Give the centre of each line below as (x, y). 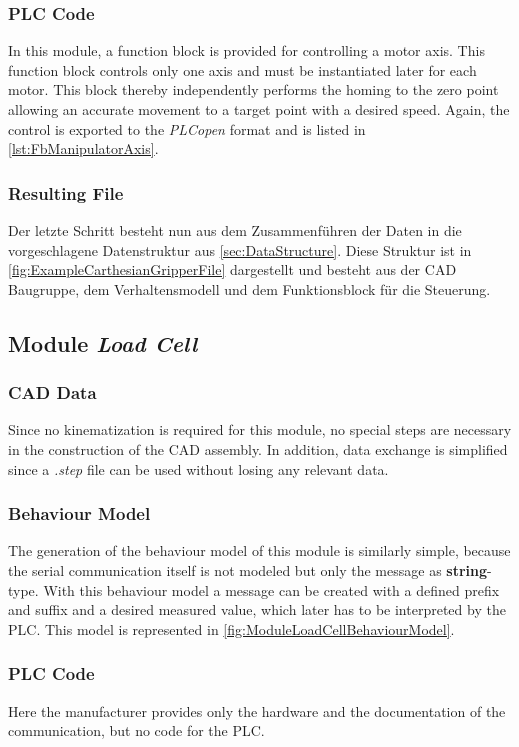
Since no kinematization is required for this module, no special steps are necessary (260, 429)
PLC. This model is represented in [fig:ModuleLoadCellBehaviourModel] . (231, 628)
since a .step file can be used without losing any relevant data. (198, 468)
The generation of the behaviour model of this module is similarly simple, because (259, 550)
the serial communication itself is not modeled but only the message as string (248, 569)
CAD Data (52, 392)
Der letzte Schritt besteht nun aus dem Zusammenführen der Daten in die (235, 230)
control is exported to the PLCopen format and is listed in (187, 128)
